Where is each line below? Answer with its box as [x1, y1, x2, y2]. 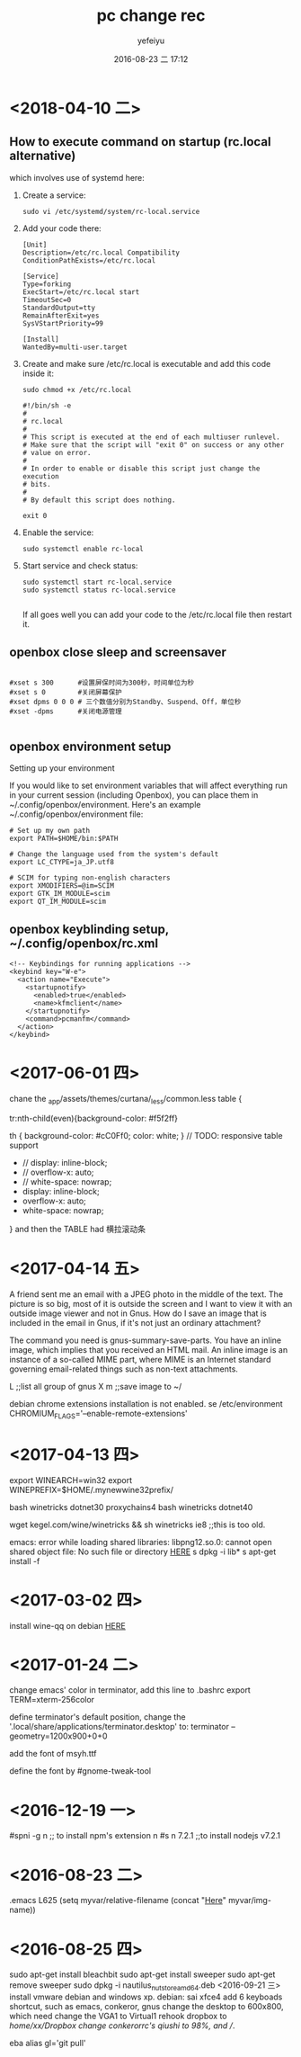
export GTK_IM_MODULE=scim [9, 890, 111, 899]
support [9, 1140, 39, 1150]
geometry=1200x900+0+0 [9, 1731, 108, 1741]
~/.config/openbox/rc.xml [9, 935, 159, 951]
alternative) [9, 148, 76, 164]
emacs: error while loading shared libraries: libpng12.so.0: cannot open [9, 1536, 272, 1547]
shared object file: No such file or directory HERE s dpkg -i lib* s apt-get [9, 1546, 277, 1557]
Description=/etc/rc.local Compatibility [22, 248, 180, 257]
